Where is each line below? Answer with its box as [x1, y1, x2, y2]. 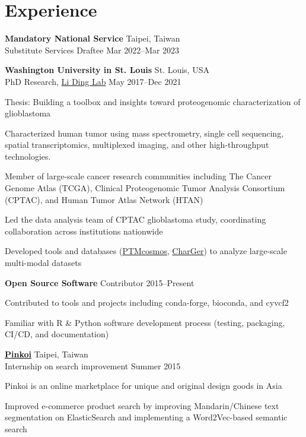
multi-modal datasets [5, 256, 82, 269]
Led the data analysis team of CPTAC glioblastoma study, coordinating [5, 213, 266, 226]
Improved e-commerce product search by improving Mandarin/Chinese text [5, 399, 279, 411]
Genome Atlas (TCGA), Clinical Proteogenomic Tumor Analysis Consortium [5, 182, 285, 194]
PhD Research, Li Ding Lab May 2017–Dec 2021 [5, 75, 181, 87]
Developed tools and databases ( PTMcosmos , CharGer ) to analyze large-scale [5, 245, 287, 257]
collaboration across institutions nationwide [5, 224, 163, 237]
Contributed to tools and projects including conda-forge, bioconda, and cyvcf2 [5, 296, 289, 309]
